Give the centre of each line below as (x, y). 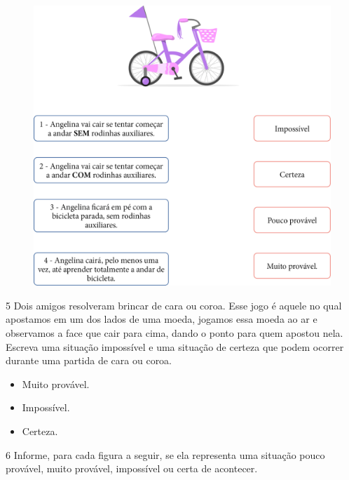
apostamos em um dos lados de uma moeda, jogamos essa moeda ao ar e (162, 319)
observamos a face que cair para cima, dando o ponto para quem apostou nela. (174, 332)
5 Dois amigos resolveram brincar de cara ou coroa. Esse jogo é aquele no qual (174, 305)
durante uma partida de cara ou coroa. (89, 360)
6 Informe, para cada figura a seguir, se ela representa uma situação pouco (165, 454)
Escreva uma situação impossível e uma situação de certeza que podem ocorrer (175, 346)
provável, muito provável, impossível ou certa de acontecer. (132, 468)
